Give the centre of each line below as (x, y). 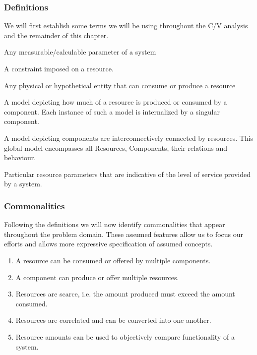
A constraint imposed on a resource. (59, 68)
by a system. (23, 184)
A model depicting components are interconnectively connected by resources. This (129, 138)
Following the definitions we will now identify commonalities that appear (115, 224)
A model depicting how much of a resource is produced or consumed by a (116, 102)
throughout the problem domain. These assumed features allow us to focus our (124, 234)
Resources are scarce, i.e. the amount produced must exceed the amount (125, 294)
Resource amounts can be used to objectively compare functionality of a (125, 336)
